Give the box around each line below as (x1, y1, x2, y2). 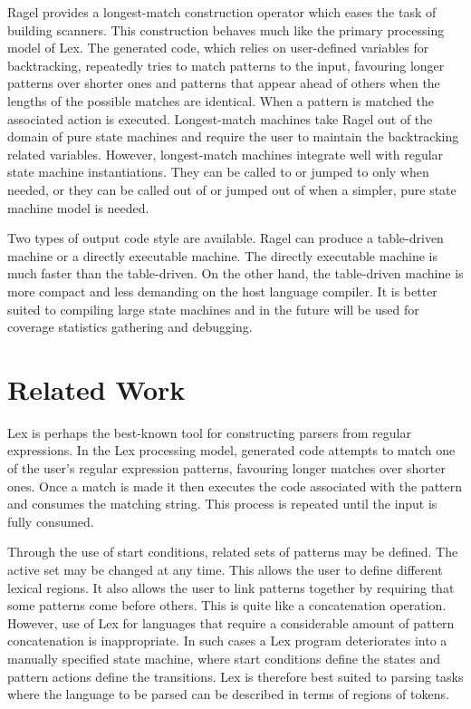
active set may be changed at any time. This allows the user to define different (7, 559, 443, 578)
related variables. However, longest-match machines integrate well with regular (7, 144, 444, 163)
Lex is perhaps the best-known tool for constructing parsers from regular (7, 422, 411, 442)
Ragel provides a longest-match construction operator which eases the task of (7, 3, 437, 21)
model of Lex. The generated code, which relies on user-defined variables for (7, 38, 429, 57)
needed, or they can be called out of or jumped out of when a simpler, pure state (7, 180, 457, 199)
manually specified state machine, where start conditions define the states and (7, 648, 441, 667)
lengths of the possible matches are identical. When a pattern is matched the (7, 91, 434, 110)
